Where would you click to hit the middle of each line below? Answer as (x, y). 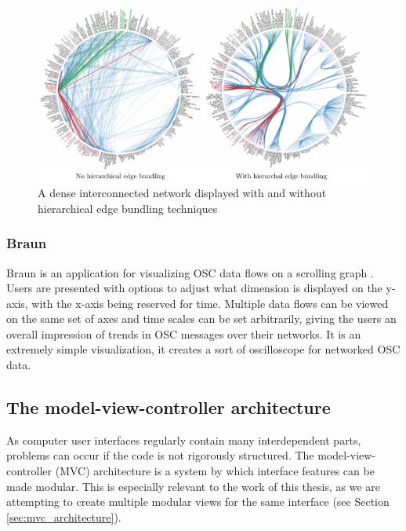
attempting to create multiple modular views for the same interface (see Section (198, 502)
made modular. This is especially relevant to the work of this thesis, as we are (194, 486)
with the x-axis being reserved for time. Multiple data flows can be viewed (210, 303)
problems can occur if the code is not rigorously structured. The (160, 455)
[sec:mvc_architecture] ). (64, 516)
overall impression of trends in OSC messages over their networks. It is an (184, 333)
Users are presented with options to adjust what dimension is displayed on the (194, 288)
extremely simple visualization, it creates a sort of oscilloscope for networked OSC (203, 349)
